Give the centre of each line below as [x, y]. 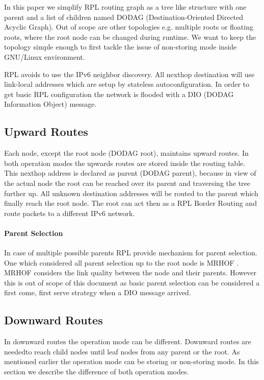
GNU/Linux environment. [45, 56]
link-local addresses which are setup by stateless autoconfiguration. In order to [127, 84]
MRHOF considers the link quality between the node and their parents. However [130, 272]
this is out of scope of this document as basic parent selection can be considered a [132, 282]
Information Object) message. [50, 104]
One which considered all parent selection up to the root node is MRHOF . [122, 262]
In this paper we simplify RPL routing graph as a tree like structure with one [125, 7]
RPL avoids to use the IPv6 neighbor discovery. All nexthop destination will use [129, 74]
